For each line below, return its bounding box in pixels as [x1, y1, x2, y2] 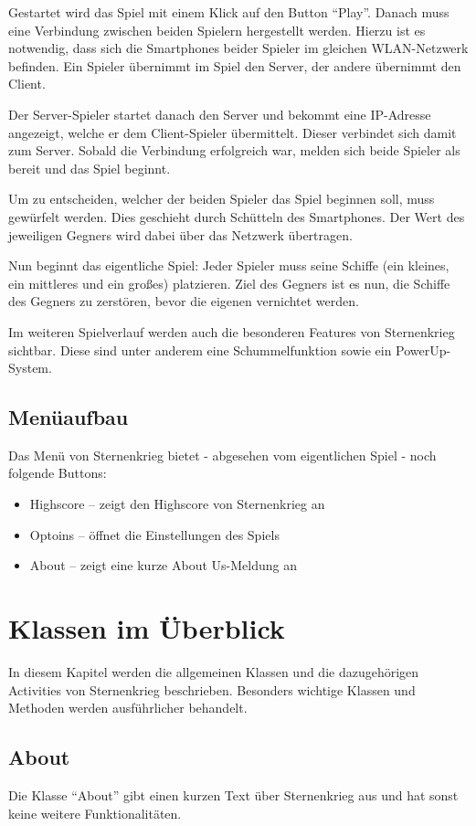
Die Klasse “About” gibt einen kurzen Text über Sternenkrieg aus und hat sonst [8, 785, 459, 804]
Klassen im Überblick [8, 609, 285, 647]
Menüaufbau [8, 403, 129, 431]
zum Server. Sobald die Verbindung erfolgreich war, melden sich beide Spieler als [8, 141, 460, 160]
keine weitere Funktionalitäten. [8, 803, 182, 822]
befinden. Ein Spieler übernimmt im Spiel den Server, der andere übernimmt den [8, 56, 461, 75]
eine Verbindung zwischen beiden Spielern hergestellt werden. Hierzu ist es [8, 20, 426, 39]
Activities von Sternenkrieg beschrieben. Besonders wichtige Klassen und [8, 680, 416, 699]
